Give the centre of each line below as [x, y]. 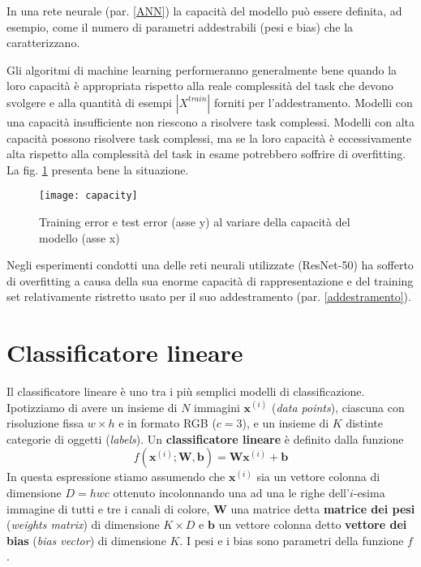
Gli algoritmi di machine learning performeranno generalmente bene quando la [202, 69]
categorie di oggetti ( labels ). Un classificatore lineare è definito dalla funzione [205, 438]
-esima [369, 493]
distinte [364, 423]
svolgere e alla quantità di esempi [89, 102]
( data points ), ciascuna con [338, 407]
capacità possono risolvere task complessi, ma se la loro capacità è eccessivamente [209, 137]
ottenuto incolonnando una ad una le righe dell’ [231, 493]
